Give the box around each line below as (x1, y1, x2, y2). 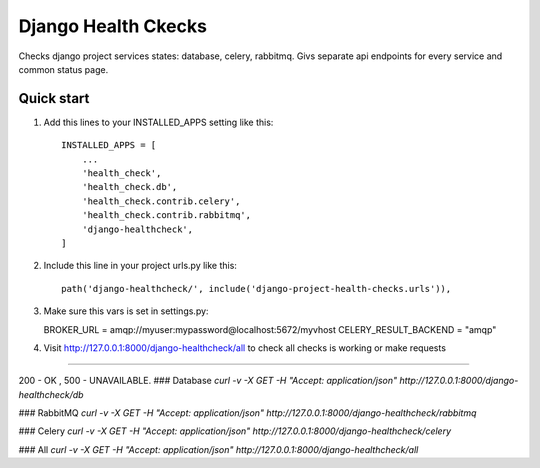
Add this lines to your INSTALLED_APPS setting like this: (43, 116, 274, 128)
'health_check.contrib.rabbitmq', (81, 210, 252, 221)
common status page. (18, 63, 109, 75)
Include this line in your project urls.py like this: (43, 260, 237, 272)
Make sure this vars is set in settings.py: (43, 305, 209, 317)
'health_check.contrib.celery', (81, 195, 241, 207)
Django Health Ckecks (18, 15, 207, 37)
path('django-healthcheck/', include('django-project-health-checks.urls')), (61, 283, 452, 294)
